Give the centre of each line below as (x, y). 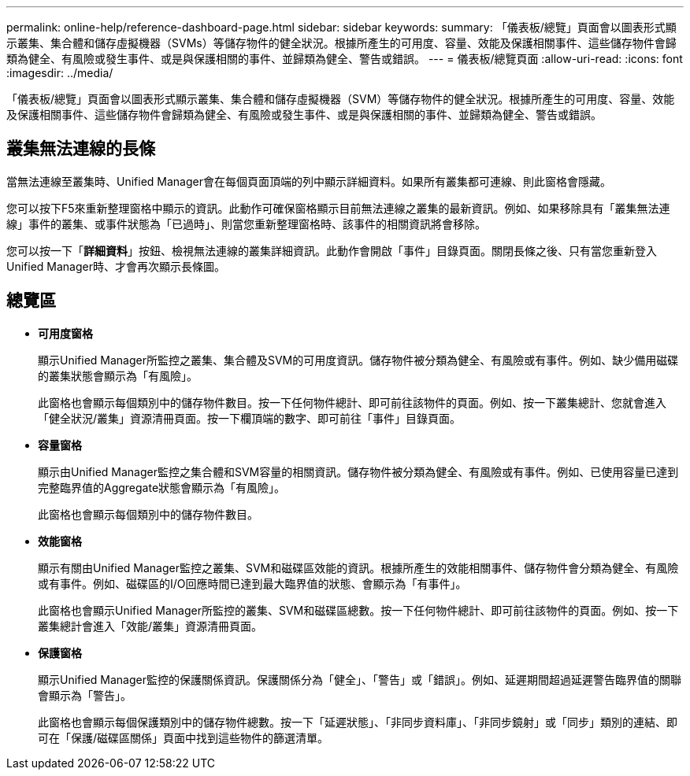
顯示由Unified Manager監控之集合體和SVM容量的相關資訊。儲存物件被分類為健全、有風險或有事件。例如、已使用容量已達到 (358, 471)
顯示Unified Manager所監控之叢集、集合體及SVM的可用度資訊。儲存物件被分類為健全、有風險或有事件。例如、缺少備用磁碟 (358, 360)
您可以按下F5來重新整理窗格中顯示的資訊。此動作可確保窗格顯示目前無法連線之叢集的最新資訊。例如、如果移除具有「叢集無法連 (338, 208)
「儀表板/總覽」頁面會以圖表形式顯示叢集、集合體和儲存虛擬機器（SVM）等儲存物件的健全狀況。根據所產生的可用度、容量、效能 (341, 99)
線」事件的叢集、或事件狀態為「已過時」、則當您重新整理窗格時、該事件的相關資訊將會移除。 (246, 224)
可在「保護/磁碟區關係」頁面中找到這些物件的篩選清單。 (184, 737)
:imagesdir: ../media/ (60, 73)
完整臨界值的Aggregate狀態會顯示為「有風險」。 (162, 487)
